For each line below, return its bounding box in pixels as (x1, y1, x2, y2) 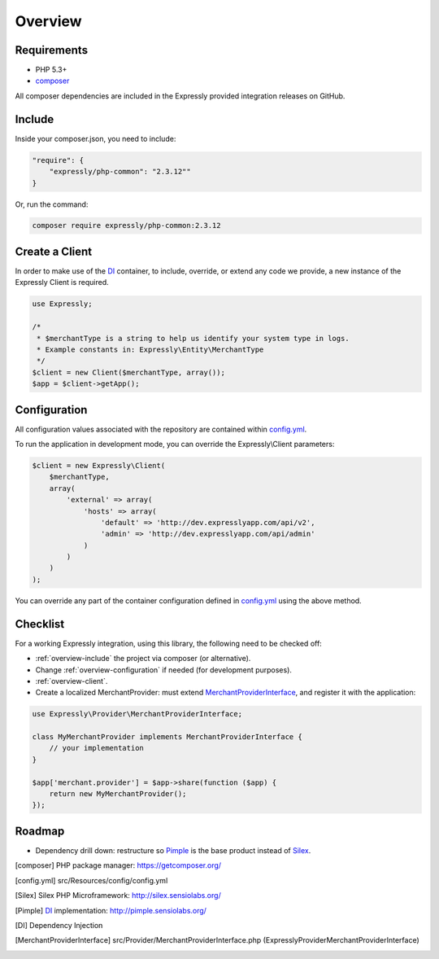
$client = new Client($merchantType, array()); (32, 367, 225, 377)
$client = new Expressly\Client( (32, 461, 166, 470)
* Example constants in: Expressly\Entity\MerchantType (37, 344, 264, 354)
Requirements (15, 43, 89, 57)
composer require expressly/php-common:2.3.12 (32, 221, 221, 230)
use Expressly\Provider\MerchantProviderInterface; (32, 709, 243, 719)
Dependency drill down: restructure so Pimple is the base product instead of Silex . (35, 845, 311, 855)
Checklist (15, 617, 65, 631)
